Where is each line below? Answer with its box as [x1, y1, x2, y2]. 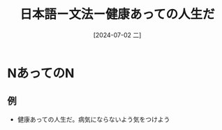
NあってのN [7, 65, 75, 81]
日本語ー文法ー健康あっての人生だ [20, 6, 215, 22]
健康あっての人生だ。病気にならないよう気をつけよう [17, 115, 170, 123]
